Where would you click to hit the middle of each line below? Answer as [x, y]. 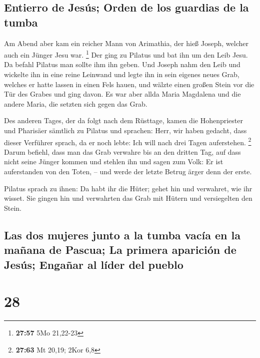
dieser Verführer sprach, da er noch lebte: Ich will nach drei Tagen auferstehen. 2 [128, 141]
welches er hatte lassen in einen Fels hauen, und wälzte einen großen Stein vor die [129, 84]
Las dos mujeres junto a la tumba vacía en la [122, 235]
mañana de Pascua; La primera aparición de [120, 250]
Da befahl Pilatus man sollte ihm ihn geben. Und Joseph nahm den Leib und [122, 64]
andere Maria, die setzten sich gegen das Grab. [76, 103]
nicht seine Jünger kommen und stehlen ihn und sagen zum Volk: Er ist [114, 161]
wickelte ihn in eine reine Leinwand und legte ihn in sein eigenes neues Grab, [122, 74]
